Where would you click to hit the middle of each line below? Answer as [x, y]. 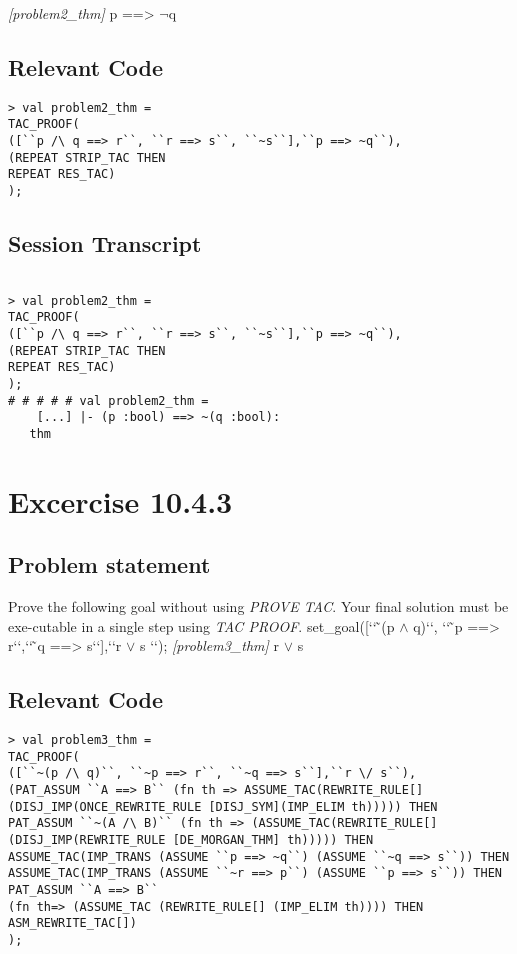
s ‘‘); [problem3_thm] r [209, 645]
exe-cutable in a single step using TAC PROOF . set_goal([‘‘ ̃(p [201, 625]
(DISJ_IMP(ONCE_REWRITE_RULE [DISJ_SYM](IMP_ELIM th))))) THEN [223, 806]
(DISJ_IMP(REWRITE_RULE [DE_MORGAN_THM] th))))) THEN [191, 840]
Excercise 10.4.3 [120, 500]
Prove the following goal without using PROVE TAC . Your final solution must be [258, 606]
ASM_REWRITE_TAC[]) [72, 923]
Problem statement [109, 564]
